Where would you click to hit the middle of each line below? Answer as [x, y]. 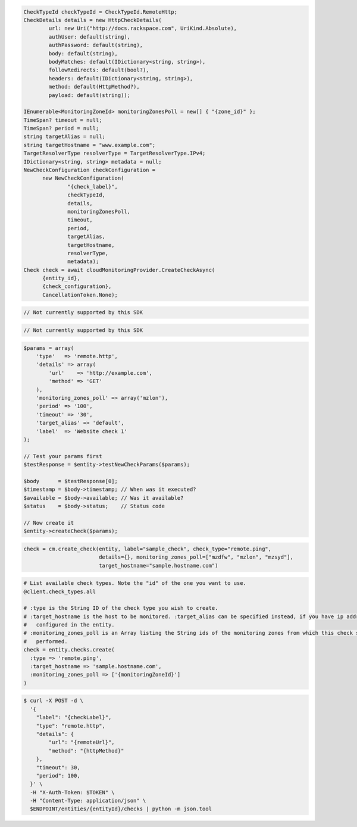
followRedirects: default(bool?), [99, 70]
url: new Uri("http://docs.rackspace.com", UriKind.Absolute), [143, 29]
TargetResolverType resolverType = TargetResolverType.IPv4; [115, 154]
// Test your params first [63, 456]
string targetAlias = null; [64, 137]
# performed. [46, 641]
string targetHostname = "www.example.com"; [90, 145]
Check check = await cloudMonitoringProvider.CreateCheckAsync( [119, 270]
